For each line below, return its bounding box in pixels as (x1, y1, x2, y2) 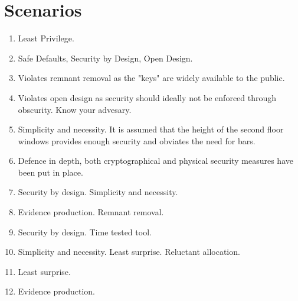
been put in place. (18, 166, 83, 178)
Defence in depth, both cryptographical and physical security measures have (18, 154, 293, 167)
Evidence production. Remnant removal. (18, 206, 164, 218)
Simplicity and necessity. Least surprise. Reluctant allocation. (18, 245, 240, 258)
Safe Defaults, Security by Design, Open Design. (18, 51, 193, 64)
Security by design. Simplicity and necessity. (18, 186, 178, 198)
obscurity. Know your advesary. (18, 103, 132, 115)
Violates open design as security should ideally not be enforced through (18, 91, 277, 103)
